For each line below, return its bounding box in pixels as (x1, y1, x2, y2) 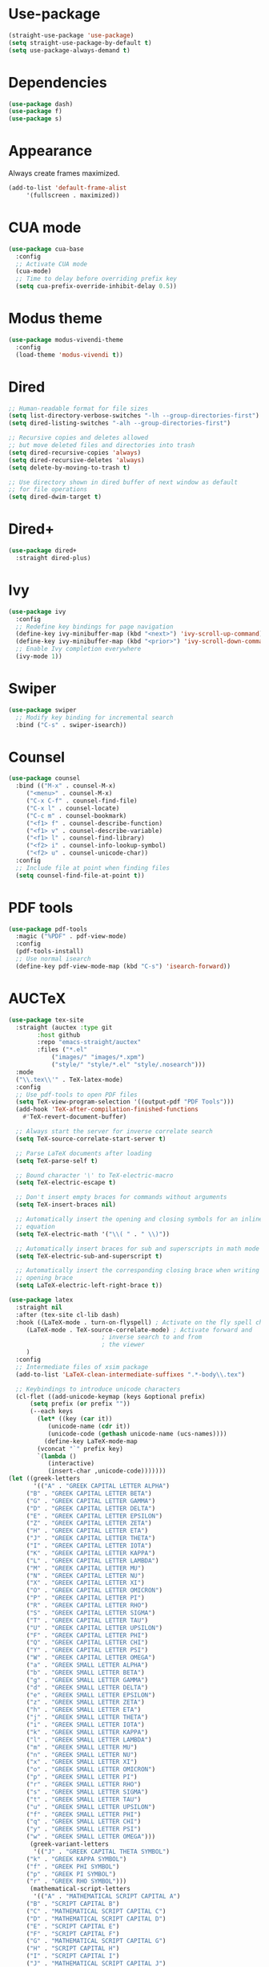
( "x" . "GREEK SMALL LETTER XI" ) (26, 1758, 138, 1766)
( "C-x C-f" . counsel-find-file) (26, 797, 138, 805)
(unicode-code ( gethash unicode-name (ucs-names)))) (47, 1429, 227, 1437)
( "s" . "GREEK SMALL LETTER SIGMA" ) (26, 1787, 149, 1796)
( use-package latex (8, 1296, 74, 1304)
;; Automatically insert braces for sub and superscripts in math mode (15, 1245, 260, 1253)
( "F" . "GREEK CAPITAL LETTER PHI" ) (26, 1631, 149, 1640)
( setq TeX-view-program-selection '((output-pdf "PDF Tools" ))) (15, 1098, 235, 1106)
